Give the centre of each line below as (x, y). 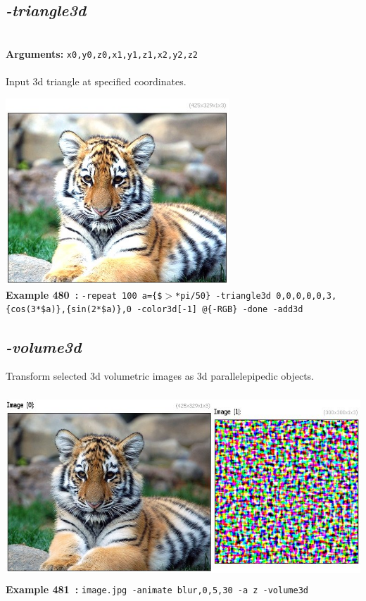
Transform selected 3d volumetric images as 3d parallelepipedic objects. (160, 376)
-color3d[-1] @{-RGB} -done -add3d (220, 310)
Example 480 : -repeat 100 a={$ (84, 294)
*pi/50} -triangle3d (223, 296)
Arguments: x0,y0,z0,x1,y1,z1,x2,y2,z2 (102, 53)
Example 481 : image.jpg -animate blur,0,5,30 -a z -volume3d (157, 589)
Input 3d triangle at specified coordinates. (96, 81)
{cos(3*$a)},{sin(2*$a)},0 (69, 310)
